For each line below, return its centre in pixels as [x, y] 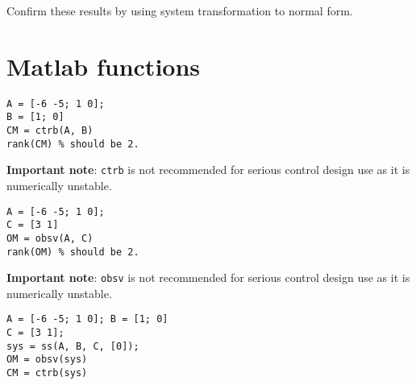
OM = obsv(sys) [47, 360]
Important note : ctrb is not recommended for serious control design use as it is [208, 170]
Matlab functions [104, 66]
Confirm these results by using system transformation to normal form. [180, 10]
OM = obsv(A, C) [50, 238]
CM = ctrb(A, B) [50, 131]
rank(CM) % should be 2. [73, 144]
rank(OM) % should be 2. [73, 252]
